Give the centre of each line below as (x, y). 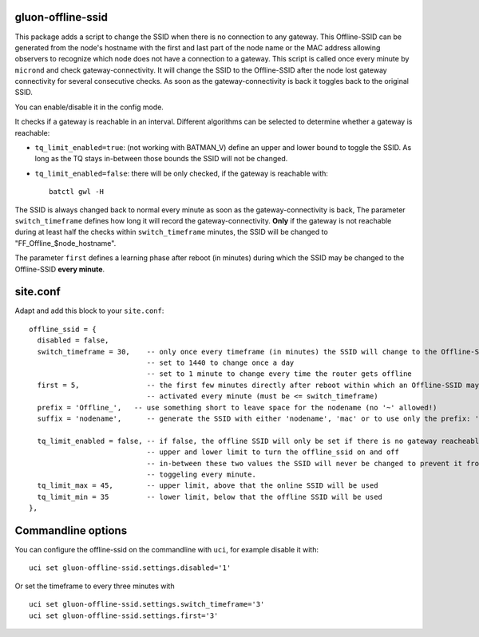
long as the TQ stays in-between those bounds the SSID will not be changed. (161, 159)
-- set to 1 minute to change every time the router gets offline (279, 374)
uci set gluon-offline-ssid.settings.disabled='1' (130, 568)
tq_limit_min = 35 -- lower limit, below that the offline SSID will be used (210, 497)
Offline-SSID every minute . (60, 269)
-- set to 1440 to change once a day (220, 363)
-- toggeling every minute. (202, 474)
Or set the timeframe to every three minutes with (95, 586)
